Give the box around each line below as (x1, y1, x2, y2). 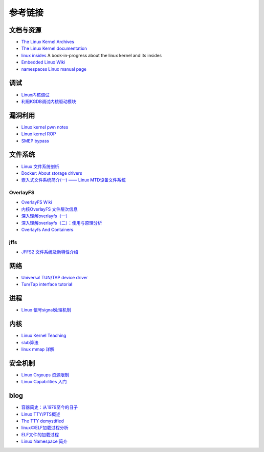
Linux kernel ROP (21, 131, 56, 137)
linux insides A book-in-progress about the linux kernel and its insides (21, 52, 162, 58)
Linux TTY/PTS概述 (21, 411, 61, 417)
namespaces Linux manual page (21, 66, 87, 72)
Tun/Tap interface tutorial (21, 281, 73, 288)
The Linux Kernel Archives (21, 39, 74, 45)
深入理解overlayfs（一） (21, 213, 70, 219)
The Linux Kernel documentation (21, 45, 88, 51)
